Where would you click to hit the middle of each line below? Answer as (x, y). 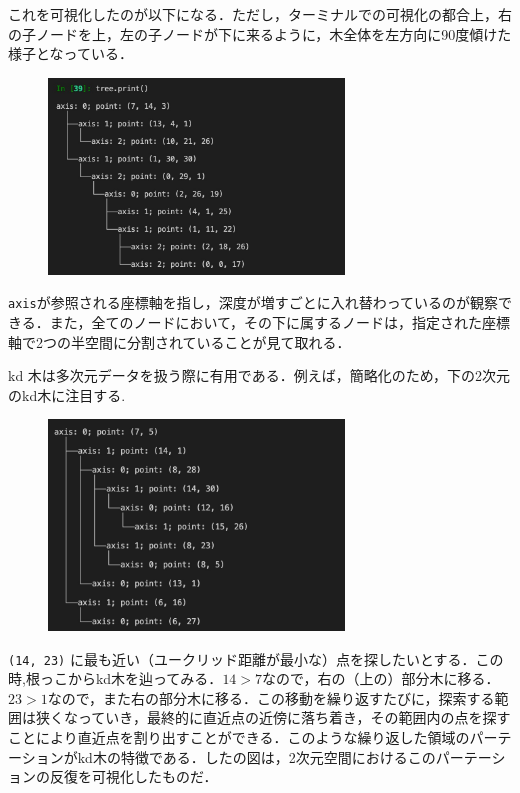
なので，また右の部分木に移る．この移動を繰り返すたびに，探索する (271, 697)
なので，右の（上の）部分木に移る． (381, 678)
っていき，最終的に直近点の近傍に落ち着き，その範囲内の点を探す (294, 717)
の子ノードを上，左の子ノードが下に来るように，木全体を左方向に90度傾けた (260, 33)
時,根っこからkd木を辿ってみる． (115, 678)
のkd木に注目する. (67, 394)
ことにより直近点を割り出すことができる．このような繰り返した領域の (239, 737)
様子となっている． (70, 53)
